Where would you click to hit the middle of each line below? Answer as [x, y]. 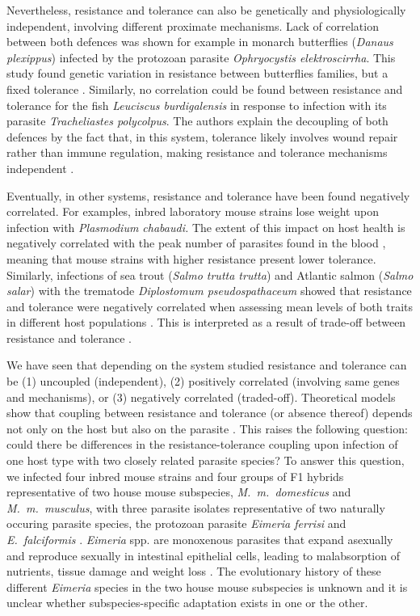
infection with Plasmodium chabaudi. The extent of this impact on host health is [206, 227]
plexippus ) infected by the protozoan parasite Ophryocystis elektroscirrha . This [201, 57]
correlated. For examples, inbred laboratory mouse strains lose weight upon [193, 211]
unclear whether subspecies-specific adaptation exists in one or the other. [187, 603]
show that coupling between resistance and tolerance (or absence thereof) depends [210, 413]
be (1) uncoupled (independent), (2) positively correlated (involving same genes [203, 381]
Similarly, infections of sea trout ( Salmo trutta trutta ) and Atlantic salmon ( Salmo [210, 274]
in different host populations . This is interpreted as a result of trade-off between [206, 322]
